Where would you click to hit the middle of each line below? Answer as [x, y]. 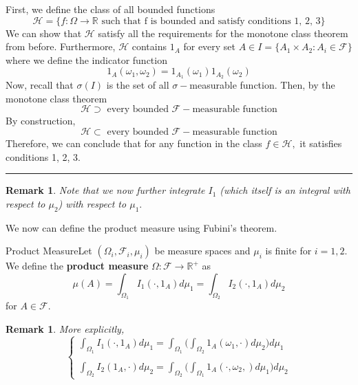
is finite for [288, 251]
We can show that [44, 33]
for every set [210, 46]
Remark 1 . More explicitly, [65, 328]
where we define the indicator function [86, 59]
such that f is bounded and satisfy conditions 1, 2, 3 [211, 21]
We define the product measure [77, 266]
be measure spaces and [202, 251]
